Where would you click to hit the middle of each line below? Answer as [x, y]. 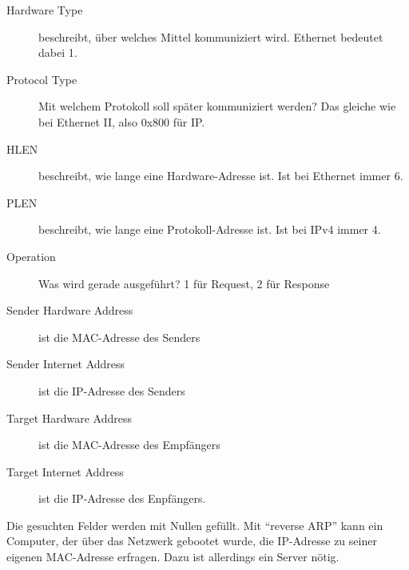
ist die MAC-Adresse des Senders [119, 337]
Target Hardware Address [69, 417]
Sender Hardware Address [70, 310]
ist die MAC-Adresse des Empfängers [129, 445]
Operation [31, 256]
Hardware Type [45, 10]
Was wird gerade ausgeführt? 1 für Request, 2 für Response [184, 283]
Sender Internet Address [66, 364]
